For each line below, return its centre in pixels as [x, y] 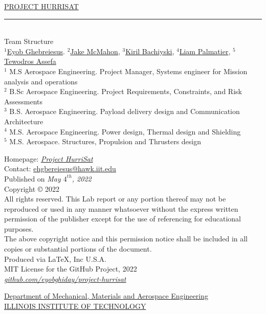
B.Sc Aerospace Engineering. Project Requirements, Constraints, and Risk [126, 91]
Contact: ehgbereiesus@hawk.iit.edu [60, 169]
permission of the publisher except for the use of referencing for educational [123, 219]
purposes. [19, 228]
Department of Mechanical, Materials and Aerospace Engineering [106, 296]
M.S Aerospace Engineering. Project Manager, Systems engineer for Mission [128, 71]
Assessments [24, 101]
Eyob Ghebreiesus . [36, 51]
